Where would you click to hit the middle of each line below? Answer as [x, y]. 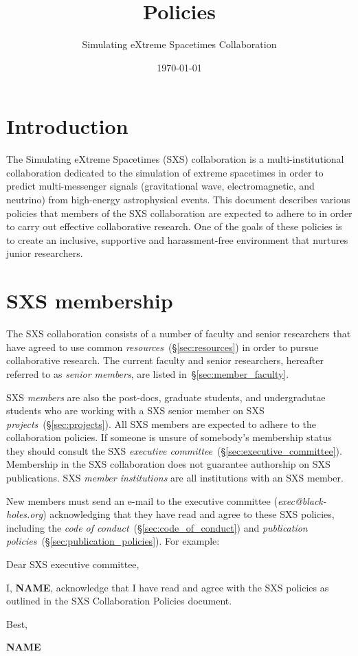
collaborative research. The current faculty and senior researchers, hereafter [165, 360]
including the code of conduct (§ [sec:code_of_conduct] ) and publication [157, 527]
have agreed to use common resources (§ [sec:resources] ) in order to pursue [163, 347]
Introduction [67, 126]
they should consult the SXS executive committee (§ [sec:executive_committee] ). [174, 450]
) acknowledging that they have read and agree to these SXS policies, [189, 514]
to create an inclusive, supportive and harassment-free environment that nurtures [177, 239]
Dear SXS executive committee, [73, 564]
